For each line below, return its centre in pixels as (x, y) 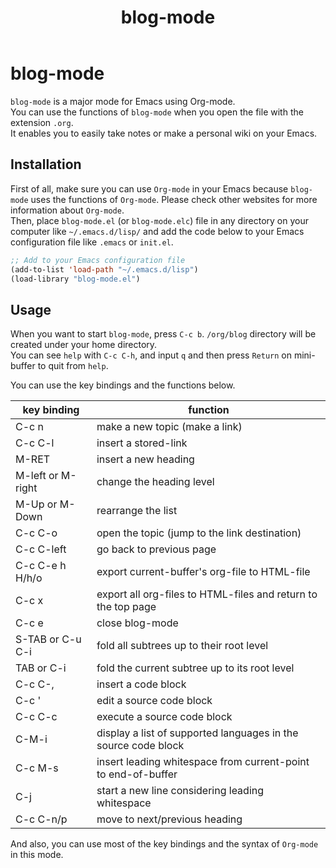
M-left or (37, 476)
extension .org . (42, 122)
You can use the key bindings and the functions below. (123, 385)
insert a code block (141, 684)
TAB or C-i (41, 668)
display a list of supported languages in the (197, 733)
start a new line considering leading (180, 791)
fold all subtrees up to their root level (182, 646)
